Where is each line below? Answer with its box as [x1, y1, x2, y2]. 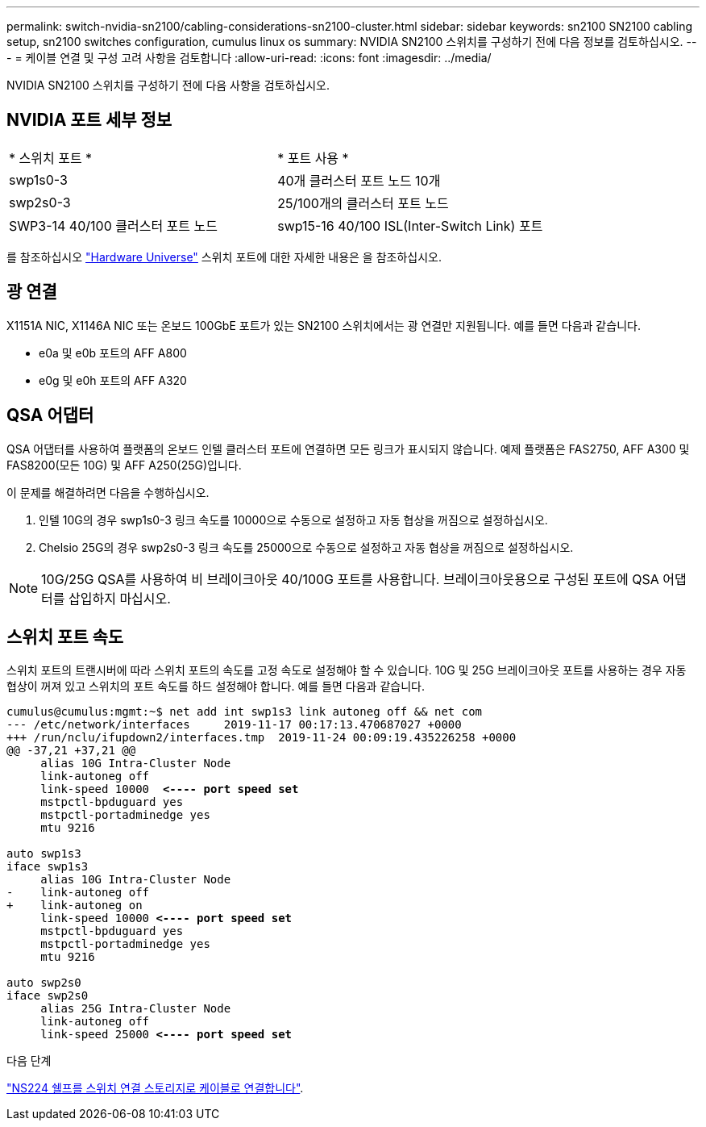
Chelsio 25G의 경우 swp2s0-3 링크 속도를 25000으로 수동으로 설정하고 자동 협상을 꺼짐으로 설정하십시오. [39, 540, 574, 554]
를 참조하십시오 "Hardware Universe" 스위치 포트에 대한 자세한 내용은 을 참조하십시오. [6, 249, 442, 264]
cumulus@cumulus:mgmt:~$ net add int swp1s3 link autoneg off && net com [6, 705, 483, 719]
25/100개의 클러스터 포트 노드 [277, 194, 449, 211]
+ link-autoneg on [6, 899, 143, 912]
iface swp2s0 [6, 989, 89, 1003]
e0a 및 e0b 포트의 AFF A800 [39, 345, 187, 360]
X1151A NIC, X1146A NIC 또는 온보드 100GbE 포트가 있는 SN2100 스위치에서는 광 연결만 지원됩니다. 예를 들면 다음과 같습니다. [6, 318, 641, 332]
